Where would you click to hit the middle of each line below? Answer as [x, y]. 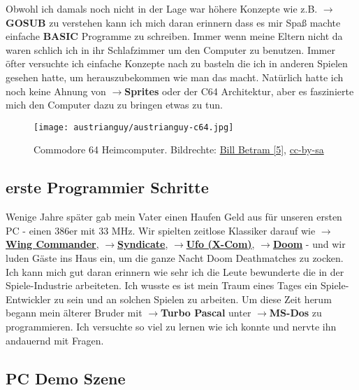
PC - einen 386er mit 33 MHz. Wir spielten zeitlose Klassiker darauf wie [161, 230]
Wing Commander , [52, 244]
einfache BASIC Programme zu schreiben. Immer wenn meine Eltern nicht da [174, 36]
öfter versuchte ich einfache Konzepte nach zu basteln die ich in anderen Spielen [177, 63]
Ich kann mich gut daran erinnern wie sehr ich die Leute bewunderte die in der [175, 271]
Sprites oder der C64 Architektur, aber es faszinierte [239, 91]
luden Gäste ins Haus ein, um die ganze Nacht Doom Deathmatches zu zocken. [175, 257]
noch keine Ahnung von [56, 91]
